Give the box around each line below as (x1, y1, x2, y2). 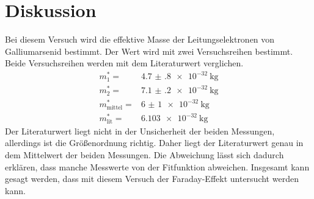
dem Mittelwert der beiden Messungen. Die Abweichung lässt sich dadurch (5, 148, 284, 161)
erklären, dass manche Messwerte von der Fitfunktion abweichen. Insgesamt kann (5, 160, 310, 173)
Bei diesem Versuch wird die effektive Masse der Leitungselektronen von (5, 33, 275, 46)
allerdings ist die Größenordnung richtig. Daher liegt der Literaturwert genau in (5, 136, 304, 149)
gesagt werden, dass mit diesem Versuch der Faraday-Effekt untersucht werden (5, 172, 299, 185)
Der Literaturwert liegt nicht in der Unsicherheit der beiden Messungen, (5, 124, 275, 137)
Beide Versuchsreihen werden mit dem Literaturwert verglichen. (5, 57, 244, 69)
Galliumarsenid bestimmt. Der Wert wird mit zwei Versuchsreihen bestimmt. (5, 44, 293, 57)
